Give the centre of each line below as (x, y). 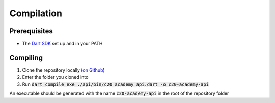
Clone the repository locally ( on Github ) (63, 70)
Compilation (36, 13)
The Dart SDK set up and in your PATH (62, 44)
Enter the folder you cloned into (55, 77)
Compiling (26, 58)
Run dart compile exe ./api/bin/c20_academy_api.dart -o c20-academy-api (115, 84)
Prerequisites (31, 31)
